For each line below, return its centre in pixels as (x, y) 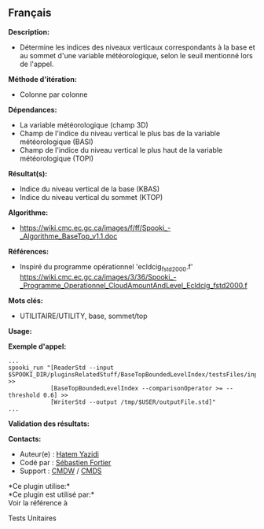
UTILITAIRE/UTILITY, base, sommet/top (83, 316)
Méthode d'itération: (42, 79)
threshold (24, 395)
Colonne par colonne (53, 94)
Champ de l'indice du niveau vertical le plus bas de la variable (120, 133)
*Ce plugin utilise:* (39, 486)
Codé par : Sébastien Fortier (65, 462)
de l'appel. (37, 64)
